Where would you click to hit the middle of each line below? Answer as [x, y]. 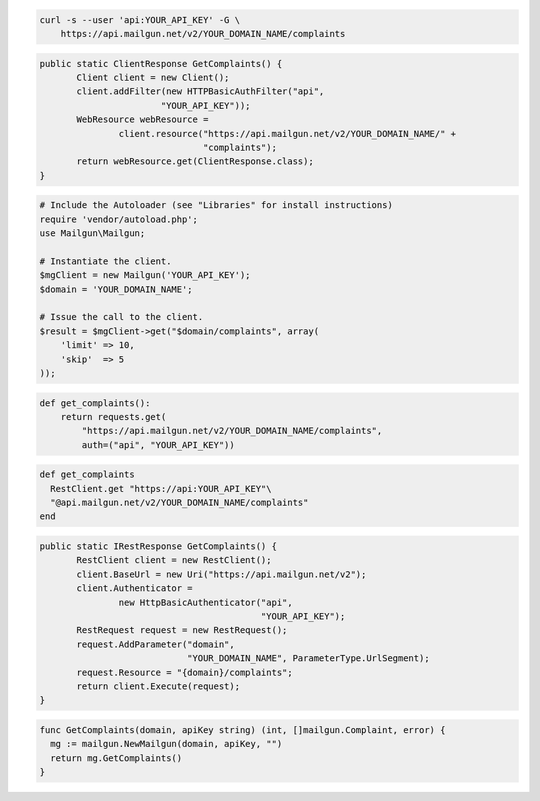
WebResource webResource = [142, 119]
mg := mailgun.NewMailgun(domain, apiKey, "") [166, 744]
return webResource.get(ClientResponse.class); [195, 161]
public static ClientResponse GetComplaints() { [161, 63]
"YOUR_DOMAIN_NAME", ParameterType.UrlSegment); [308, 658]
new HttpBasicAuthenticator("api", [206, 602]
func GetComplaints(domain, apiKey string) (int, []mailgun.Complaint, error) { [242, 729]
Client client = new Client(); [153, 77]
